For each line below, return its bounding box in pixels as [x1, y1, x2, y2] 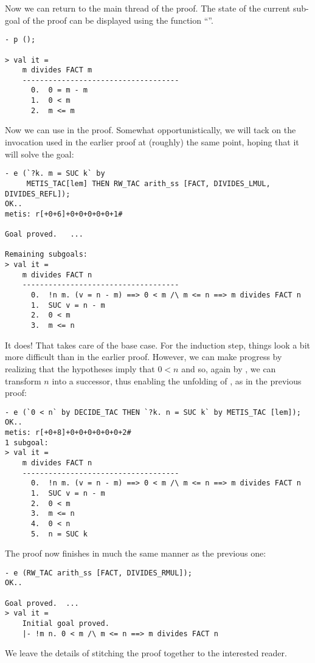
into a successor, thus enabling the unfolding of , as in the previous [52, 374, 302, 387]
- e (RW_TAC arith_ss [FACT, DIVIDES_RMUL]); [5, 568, 192, 577]
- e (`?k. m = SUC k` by [5, 169, 105, 178]
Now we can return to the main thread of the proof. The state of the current [5, 2, 291, 14]
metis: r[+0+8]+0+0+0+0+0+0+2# [5, 428, 131, 437]
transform [5, 374, 41, 387]
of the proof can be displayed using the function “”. [22, 13, 213, 26]
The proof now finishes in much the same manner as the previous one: [5, 547, 266, 560]
